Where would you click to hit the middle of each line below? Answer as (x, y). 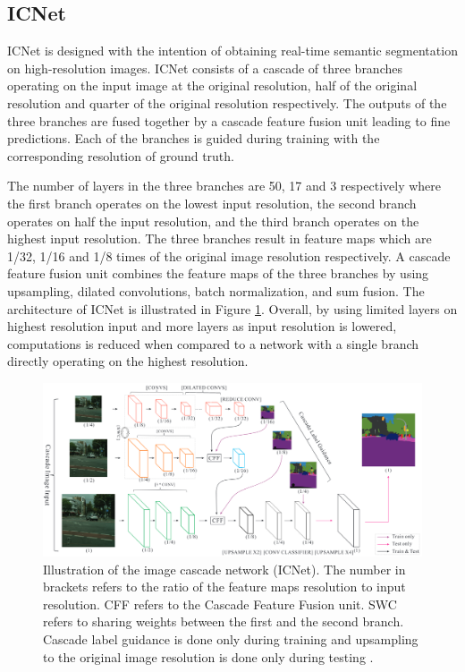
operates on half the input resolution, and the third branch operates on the (213, 221)
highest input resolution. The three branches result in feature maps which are (220, 238)
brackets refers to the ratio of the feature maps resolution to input (224, 587)
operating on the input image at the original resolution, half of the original (212, 85)
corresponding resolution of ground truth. (121, 155)
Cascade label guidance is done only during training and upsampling (231, 639)
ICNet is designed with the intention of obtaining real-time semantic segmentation (232, 51)
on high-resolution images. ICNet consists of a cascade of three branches (205, 68)
